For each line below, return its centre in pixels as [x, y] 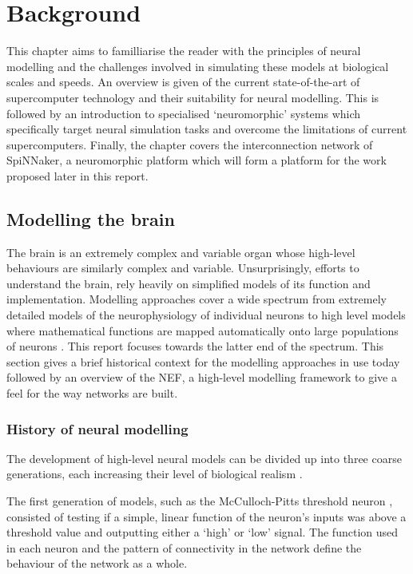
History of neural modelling [97, 428]
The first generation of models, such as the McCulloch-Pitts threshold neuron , [200, 501]
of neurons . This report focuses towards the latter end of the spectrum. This [195, 346]
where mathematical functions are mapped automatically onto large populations [203, 330]
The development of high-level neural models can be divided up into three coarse [204, 458]
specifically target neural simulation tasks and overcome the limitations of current [207, 129]
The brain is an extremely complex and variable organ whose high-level [181, 252]
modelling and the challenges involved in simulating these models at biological [198, 66]
